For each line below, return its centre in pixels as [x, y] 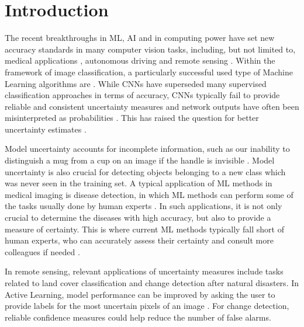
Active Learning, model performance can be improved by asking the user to [140, 294]
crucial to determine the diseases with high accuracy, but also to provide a [138, 218]
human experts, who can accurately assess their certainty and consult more [139, 240]
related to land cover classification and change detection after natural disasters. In [152, 283]
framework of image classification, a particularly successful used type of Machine [149, 72]
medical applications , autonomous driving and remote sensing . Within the [140, 60]
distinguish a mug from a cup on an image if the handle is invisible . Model [140, 160]
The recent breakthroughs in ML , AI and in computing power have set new [140, 38]
